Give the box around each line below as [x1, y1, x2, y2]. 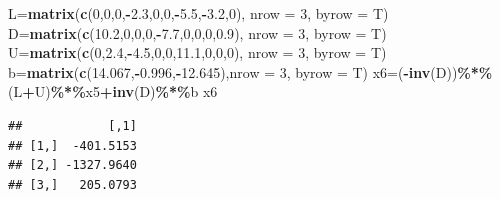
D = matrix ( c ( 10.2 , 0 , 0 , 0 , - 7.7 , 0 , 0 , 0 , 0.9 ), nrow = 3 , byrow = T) [8, 22, 387, 43]
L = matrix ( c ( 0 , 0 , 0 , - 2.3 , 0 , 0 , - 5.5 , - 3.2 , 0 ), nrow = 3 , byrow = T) [8, 3, 389, 23]
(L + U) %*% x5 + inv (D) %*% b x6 [8, 81, 218, 102]
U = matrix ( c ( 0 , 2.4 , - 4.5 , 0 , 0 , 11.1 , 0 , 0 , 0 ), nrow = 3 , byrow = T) [8, 42, 387, 63]
